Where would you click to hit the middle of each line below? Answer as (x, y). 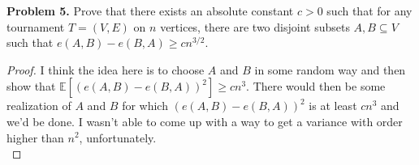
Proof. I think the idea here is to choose (106, 69)
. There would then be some (316, 86)
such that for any (369, 11)
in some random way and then (330, 69)
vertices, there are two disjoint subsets (255, 26)
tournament (36, 26)
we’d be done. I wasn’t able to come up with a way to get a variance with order (205, 121)
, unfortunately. (118, 137)
